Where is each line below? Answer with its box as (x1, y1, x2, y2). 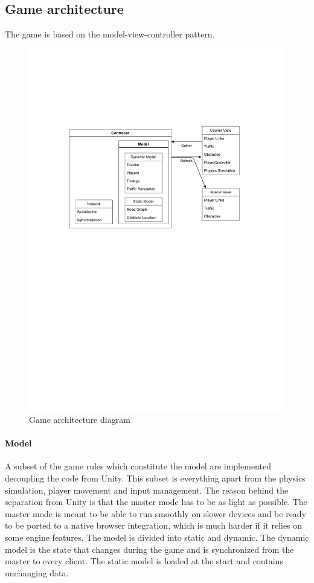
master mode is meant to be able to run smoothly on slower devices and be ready (5, 507, 307, 520)
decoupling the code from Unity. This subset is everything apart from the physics (5, 472, 306, 485)
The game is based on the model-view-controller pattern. (5, 28, 215, 40)
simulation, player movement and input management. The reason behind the (5, 483, 289, 496)
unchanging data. (5, 566, 69, 579)
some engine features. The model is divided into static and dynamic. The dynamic (5, 531, 309, 544)
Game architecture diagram (29, 413, 130, 426)
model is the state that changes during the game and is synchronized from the (5, 543, 294, 555)
